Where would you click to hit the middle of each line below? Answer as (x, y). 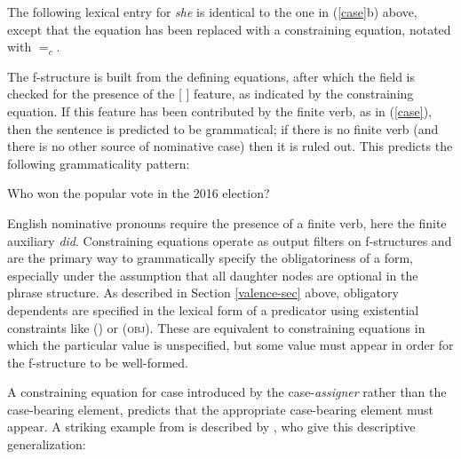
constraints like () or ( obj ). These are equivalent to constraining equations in (216, 327)
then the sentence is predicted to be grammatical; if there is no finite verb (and (223, 128)
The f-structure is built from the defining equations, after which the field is (211, 76)
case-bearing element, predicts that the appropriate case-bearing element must (220, 409)
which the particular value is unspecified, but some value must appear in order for (230, 345)
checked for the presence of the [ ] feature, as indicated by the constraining (211, 94)
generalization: (47, 444)
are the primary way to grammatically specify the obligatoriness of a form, (211, 258)
